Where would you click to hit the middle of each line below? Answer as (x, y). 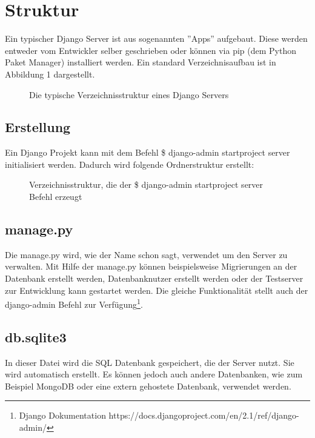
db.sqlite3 (36, 337)
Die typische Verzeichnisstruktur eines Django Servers (129, 94)
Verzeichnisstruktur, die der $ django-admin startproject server (146, 184)
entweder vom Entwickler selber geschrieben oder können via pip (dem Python (151, 50)
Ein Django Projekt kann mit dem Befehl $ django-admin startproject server (148, 152)
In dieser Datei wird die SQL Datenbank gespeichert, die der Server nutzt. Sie (150, 362)
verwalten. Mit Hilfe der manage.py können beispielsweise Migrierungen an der (151, 266)
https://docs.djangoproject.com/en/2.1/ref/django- (204, 415)
